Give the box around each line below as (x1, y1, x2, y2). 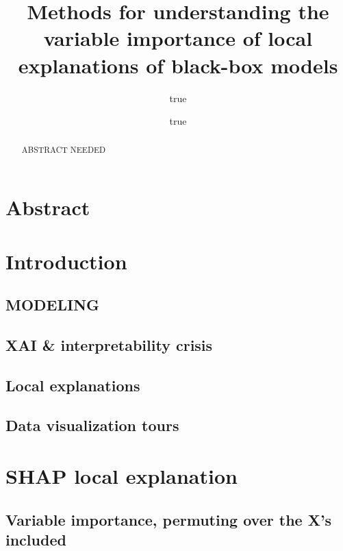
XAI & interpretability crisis (5, 334, 213, 355)
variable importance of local (43, 24, 313, 52)
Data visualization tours (5, 415, 179, 436)
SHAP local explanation (5, 462, 238, 490)
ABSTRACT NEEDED (21, 144, 106, 156)
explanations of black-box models (18, 51, 338, 79)
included (5, 528, 66, 550)
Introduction (5, 247, 127, 275)
